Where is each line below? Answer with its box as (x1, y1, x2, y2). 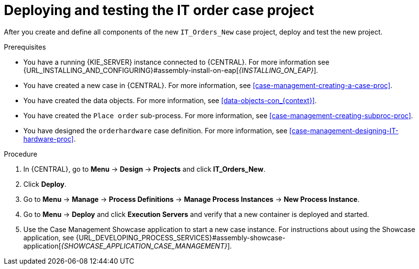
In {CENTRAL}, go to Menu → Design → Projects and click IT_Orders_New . (23, 164, 265, 173)
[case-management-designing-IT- (289, 126, 399, 135)
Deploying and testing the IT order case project (4, 2, 314, 18)
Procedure (4, 149, 37, 158)
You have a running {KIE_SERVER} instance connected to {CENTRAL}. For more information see (23, 57, 330, 66)
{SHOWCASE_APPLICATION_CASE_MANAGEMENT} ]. (61, 241, 232, 250)
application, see (23, 233, 74, 242)
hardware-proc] (23, 134, 74, 143)
